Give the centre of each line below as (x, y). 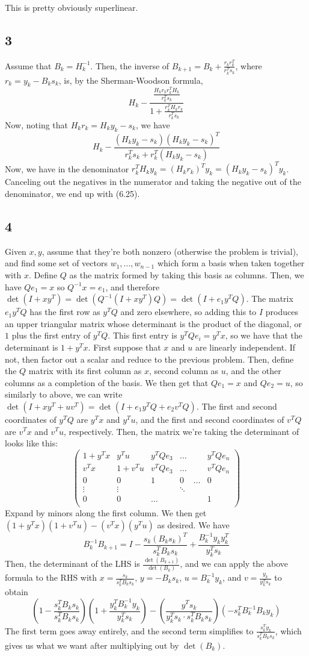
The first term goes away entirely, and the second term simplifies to (129, 630)
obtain (17, 592)
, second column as (184, 371)
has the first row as (65, 312)
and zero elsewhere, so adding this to (188, 312)
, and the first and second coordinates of (210, 419)
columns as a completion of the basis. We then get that (107, 382)
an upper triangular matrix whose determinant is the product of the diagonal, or (153, 323)
